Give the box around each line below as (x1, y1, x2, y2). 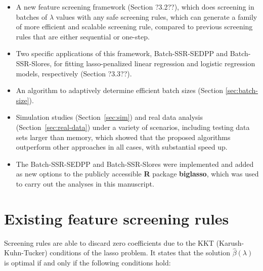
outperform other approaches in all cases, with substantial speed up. (16, 142, 228, 152)
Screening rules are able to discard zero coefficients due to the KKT (4, 237, 214, 248)
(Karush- (216, 237, 244, 248)
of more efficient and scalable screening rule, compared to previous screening (16, 21, 253, 32)
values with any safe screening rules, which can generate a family (56, 11, 257, 22)
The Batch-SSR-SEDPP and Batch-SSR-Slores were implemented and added (16, 158, 254, 169)
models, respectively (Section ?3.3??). (16, 68, 132, 78)
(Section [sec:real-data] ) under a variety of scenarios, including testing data (16, 121, 250, 132)
